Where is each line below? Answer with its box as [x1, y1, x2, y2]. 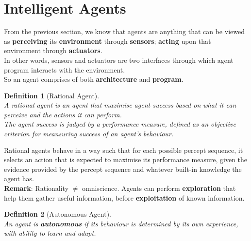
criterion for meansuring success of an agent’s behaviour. [4, 129, 174, 139]
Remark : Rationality [4, 183, 69, 193]
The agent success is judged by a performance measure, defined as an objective [4, 119, 236, 129]
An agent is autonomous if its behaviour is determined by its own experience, [4, 218, 238, 228]
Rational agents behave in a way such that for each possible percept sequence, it [4, 145, 243, 155]
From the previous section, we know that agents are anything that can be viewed [4, 26, 245, 37]
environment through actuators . [4, 45, 102, 56]
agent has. [4, 173, 34, 184]
